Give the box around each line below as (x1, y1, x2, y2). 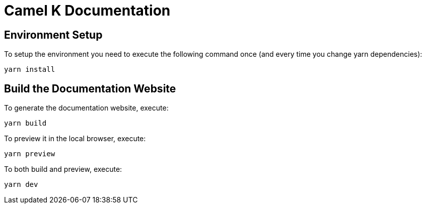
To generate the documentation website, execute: (4, 103, 169, 113)
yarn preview (4, 150, 55, 158)
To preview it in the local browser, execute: (4, 134, 146, 143)
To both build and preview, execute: (4, 165, 122, 174)
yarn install (4, 65, 55, 74)
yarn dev (4, 180, 38, 189)
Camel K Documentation (4, 2, 171, 19)
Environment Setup (4, 28, 103, 41)
